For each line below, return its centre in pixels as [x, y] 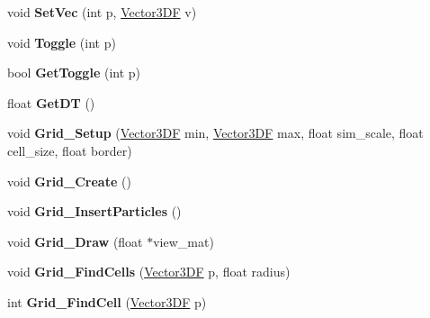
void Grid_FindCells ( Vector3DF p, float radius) [149, 272]
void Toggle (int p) [62, 42]
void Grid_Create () [69, 181]
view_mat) [184, 241]
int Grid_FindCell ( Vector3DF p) [107, 301]
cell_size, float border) [70, 150]
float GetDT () [51, 102]
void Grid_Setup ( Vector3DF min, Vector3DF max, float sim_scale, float [215, 133]
